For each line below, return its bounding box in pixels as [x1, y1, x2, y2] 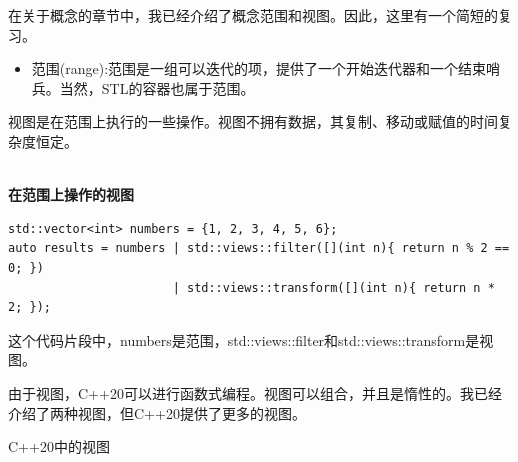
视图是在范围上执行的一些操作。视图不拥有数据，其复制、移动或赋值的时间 [8, 111, 498, 132]
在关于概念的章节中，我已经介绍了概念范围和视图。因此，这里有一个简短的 [8, 5, 498, 25]
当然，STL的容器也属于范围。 [59, 77, 255, 98]
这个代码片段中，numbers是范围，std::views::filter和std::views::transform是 [8, 329, 480, 350]
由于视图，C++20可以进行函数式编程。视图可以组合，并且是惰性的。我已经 [8, 382, 502, 403]
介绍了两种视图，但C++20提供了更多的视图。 [8, 402, 306, 423]
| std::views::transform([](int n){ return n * [172, 280, 495, 295]
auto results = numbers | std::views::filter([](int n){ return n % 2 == [8, 241, 510, 256]
